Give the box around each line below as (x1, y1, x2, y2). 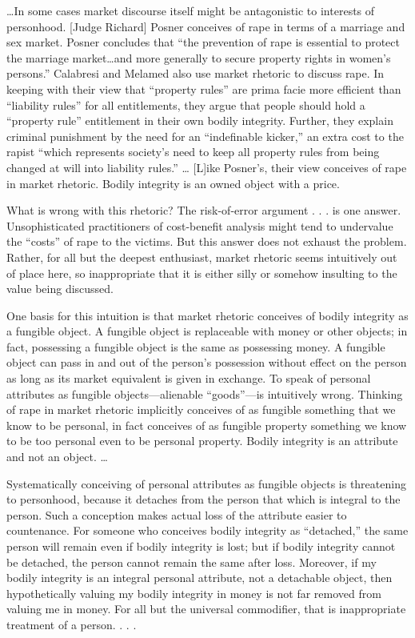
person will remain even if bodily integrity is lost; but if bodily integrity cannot (6, 538, 396, 554)
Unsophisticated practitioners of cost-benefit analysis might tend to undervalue (6, 217, 393, 234)
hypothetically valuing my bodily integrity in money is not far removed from (6, 584, 381, 601)
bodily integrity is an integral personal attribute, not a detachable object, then (6, 569, 393, 586)
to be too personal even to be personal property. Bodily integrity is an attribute (6, 432, 398, 449)
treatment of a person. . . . (6, 616, 137, 632)
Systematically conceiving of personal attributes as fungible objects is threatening (6, 475, 406, 492)
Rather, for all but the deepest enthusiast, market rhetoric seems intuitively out (6, 248, 397, 265)
